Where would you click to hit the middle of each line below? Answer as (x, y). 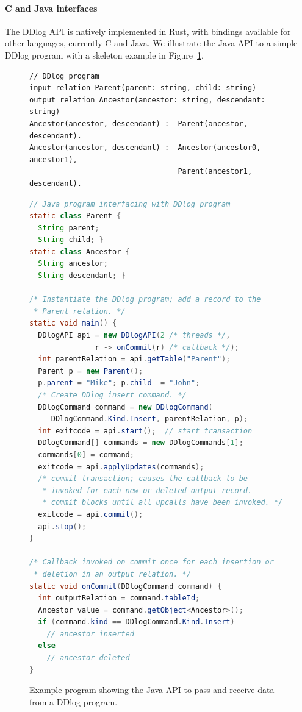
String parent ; (69, 228)
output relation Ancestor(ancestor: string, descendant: (147, 100)
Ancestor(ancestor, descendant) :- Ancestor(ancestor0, (145, 148)
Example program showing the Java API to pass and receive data (152, 690)
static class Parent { (75, 216)
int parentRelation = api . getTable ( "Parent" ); (134, 359)
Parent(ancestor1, (215, 172)
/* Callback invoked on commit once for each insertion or (152, 562)
